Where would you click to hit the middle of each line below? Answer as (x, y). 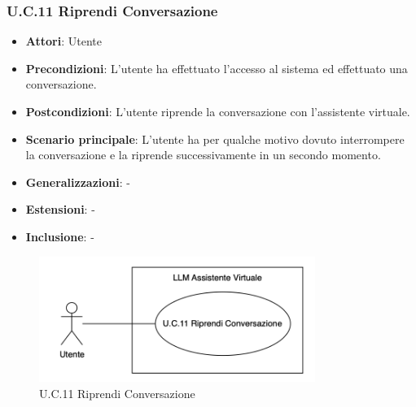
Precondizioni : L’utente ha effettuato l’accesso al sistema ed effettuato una (217, 68)
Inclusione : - (60, 236)
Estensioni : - (60, 209)
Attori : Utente (63, 41)
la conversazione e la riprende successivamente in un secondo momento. (203, 155)
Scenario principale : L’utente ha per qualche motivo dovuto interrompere (215, 139)
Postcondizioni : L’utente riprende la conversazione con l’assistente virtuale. (218, 111)
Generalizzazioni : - (78, 182)
